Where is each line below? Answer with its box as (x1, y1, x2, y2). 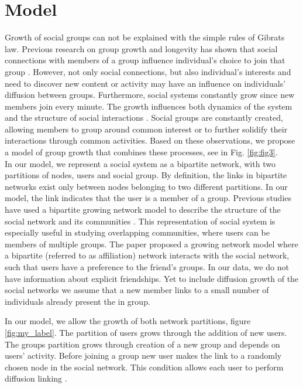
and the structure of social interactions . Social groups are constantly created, (5, 111, 283, 124)
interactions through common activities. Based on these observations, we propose (5, 134, 295, 147)
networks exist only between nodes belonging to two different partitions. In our (5, 180, 288, 192)
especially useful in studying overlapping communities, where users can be (5, 226, 270, 239)
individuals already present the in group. (5, 295, 150, 307)
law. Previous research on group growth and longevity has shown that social (5, 42, 278, 55)
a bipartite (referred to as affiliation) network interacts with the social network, (5, 249, 290, 261)
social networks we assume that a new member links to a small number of (5, 284, 269, 296)
